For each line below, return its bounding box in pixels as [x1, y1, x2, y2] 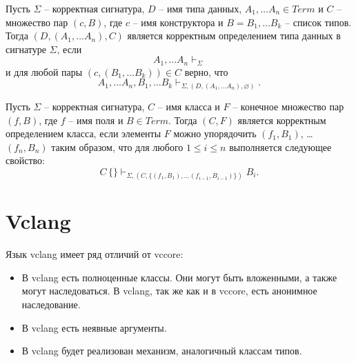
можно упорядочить [173, 126, 257, 141]
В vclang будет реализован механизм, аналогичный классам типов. [21, 343, 302, 358]
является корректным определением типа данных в [127, 28, 341, 43]
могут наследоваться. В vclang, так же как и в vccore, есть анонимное [21, 283, 317, 298]
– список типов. [285, 14, 352, 29]
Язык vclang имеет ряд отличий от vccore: [6, 247, 184, 261]
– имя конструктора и [132, 14, 224, 29]
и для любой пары [6, 64, 83, 79]
